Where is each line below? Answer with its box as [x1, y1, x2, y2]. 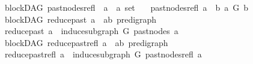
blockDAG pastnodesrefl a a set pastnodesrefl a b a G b [4, 1, 248, 13]
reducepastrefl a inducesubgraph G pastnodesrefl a [4, 48, 202, 60]
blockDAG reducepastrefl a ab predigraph [4, 36, 168, 48]
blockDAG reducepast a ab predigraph [4, 13, 157, 25]
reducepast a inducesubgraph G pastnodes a [4, 25, 178, 37]
